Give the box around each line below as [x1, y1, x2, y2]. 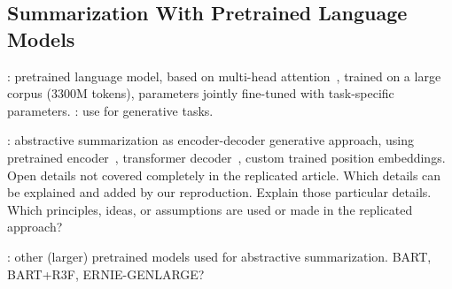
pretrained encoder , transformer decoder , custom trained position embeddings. [7, 148, 446, 166]
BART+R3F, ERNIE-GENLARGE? [7, 264, 205, 283]
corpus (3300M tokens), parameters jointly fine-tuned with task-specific [7, 84, 394, 103]
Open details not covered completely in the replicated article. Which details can [7, 165, 441, 184]
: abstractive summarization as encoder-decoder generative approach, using [7, 131, 415, 149]
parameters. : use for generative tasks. [7, 101, 214, 119]
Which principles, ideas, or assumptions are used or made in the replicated [7, 200, 413, 218]
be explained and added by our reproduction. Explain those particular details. [7, 183, 432, 202]
